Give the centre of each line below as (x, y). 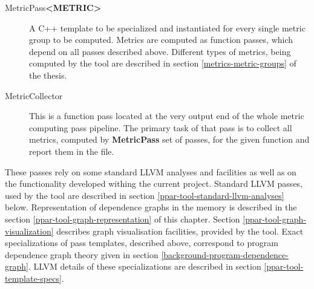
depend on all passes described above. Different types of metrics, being (160, 51)
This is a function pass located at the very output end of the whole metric (167, 116)
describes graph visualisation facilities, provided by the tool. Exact (180, 231)
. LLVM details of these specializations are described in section (145, 266)
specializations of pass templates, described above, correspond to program (142, 243)
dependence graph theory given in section (82, 254)
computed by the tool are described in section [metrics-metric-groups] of (163, 63)
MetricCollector (34, 95)
